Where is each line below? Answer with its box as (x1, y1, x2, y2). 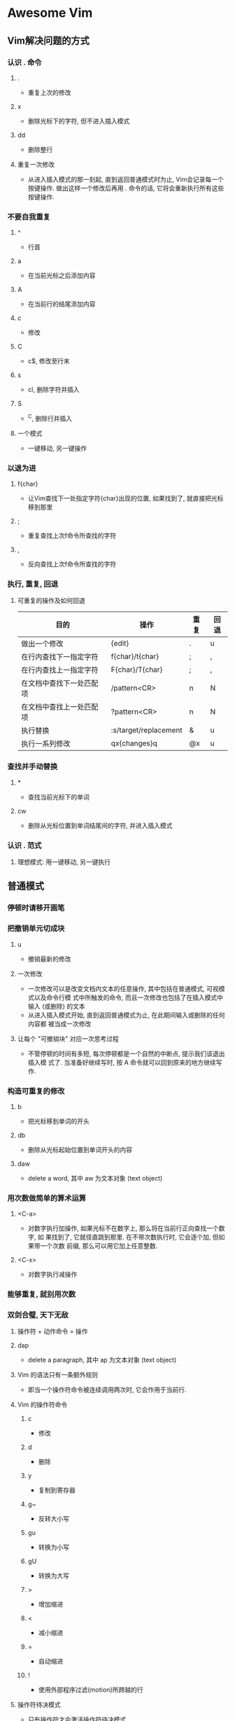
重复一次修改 (17, 160, 55, 168)
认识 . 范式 (7, 840, 42, 850)
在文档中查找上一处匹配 (20, 702, 99, 712)
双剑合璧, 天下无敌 (7, 1310, 69, 1320)
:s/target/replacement (111, 725, 183, 735)
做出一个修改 (20, 639, 64, 649)
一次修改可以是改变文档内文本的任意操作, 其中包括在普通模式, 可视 (27, 984, 219, 992)
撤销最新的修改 (27, 955, 71, 963)
